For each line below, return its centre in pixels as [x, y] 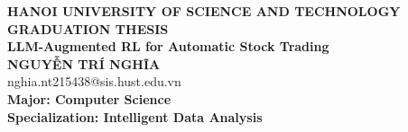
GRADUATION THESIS [88, 28]
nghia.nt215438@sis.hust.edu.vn [94, 81]
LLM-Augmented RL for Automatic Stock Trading [168, 46]
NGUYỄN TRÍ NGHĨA [84, 63]
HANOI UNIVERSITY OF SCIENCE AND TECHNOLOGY [204, 11]
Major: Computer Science [89, 98]
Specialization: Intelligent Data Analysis [135, 116]
